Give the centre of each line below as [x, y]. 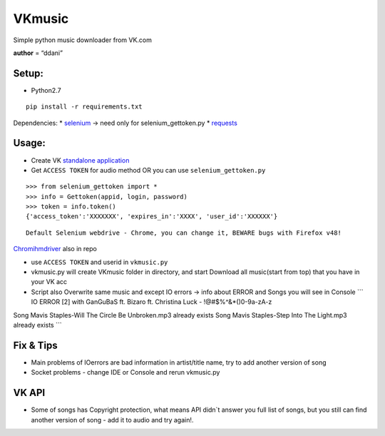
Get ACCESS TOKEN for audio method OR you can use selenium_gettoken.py [148, 170]
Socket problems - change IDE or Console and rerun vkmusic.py [125, 372]
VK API [29, 393]
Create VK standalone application [80, 160]
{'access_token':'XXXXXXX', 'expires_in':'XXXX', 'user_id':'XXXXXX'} [152, 217]
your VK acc [49, 282]
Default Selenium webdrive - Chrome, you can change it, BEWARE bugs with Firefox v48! [184, 233]
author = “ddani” [38, 53]
